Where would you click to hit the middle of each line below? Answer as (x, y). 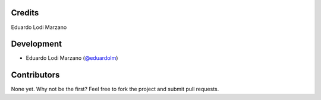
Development (37, 44)
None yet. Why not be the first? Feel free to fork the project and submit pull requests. (115, 89)
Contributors (35, 75)
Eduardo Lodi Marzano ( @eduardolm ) (72, 58)
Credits (25, 13)
